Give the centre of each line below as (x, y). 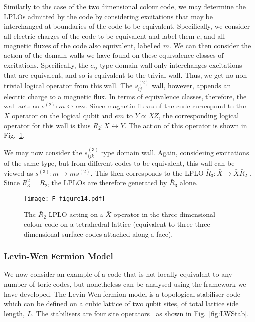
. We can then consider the (210, 45)
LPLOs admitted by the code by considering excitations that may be (109, 16)
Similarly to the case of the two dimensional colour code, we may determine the (125, 6)
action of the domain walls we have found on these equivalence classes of (114, 55)
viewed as (19, 173)
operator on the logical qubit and (62, 116)
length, (15, 313)
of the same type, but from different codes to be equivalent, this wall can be (119, 163)
